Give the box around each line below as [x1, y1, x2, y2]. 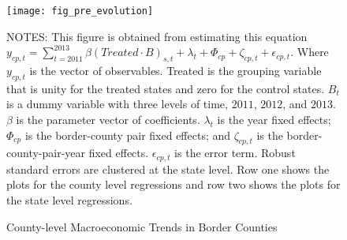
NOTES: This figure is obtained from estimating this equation [6, 28, 308, 44]
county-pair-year [6, 144, 86, 161]
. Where [290, 43, 329, 60]
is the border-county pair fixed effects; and [24, 126, 231, 143]
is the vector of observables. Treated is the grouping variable [29, 62, 322, 79]
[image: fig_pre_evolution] [6, 6, 154, 17]
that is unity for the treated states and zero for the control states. [6, 80, 325, 96]
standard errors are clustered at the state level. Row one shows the [6, 160, 330, 177]
